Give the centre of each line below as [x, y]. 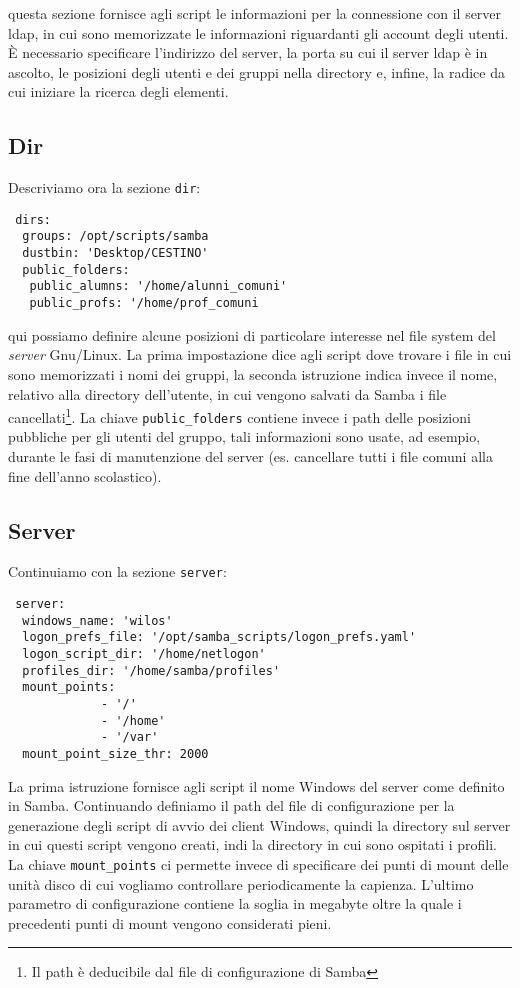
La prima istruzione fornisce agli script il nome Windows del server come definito [256, 785]
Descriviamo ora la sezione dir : [104, 187]
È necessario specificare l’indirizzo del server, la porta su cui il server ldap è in [248, 52]
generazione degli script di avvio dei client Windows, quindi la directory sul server [259, 824]
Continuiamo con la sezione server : [117, 571]
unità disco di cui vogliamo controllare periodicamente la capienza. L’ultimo [241, 883]
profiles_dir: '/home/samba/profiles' [151, 670]
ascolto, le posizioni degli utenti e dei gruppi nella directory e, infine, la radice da [256, 71]
